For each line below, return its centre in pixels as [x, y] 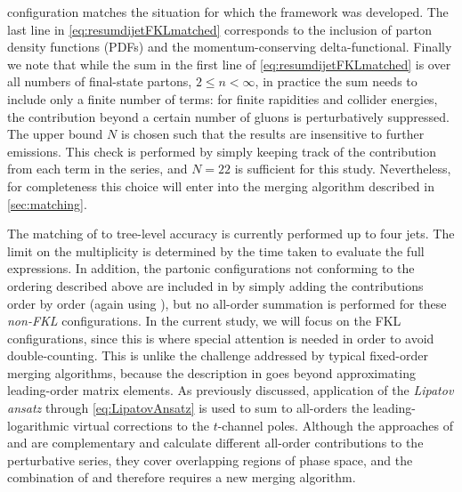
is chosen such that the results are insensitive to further [272, 134]
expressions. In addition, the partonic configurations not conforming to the [211, 268]
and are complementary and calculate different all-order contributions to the [215, 443]
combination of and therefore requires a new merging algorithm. [182, 477]
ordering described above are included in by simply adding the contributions [215, 285]
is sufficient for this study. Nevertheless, [343, 169]
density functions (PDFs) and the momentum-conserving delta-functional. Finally [230, 47]
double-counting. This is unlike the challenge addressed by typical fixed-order [218, 355]
